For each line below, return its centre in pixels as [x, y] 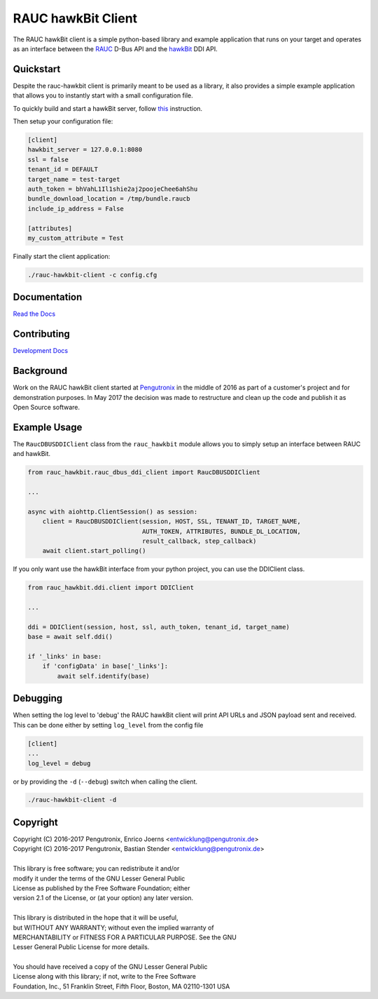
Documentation [48, 297]
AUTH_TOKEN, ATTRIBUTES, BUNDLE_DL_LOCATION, [221, 531]
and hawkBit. [32, 454]
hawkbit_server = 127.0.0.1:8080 [85, 150]
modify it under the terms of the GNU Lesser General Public [99, 878]
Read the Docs [34, 314]
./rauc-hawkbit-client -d [72, 800]
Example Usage [48, 427]
